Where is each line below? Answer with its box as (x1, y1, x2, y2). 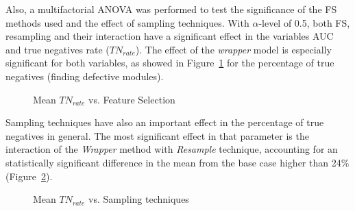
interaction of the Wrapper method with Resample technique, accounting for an (5, 142, 338, 156)
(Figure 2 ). (5, 169, 53, 183)
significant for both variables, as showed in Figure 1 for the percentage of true (5, 55, 334, 70)
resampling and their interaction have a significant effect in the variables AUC (5, 29, 334, 43)
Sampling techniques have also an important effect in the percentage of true (5, 115, 324, 129)
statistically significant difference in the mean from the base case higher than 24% (5, 155, 350, 169)
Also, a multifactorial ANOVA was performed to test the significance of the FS (5, 2, 337, 16)
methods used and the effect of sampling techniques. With (5, 15, 249, 29)
